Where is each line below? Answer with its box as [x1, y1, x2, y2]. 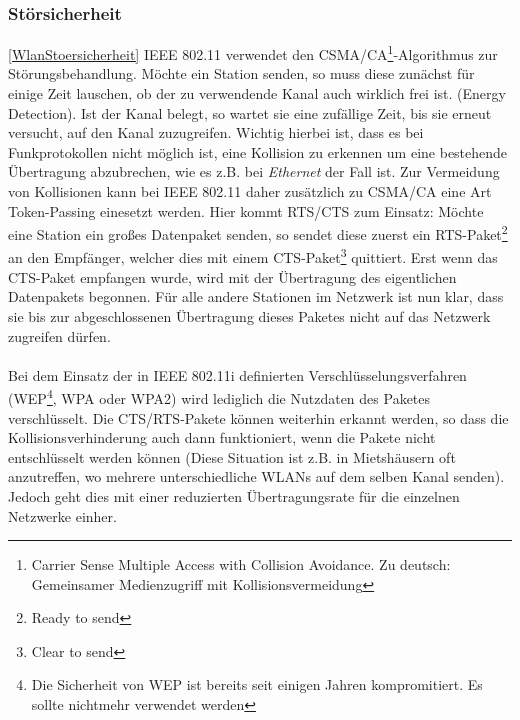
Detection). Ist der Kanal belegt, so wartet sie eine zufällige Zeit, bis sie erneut [8, 102, 492, 123]
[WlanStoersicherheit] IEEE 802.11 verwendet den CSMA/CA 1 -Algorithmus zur [8, 41, 498, 64]
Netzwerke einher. [8, 505, 117, 526]
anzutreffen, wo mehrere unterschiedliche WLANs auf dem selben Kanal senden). [8, 466, 505, 487]
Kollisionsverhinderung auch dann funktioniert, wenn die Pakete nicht [8, 427, 436, 448]
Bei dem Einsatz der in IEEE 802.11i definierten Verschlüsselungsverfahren [8, 364, 467, 385]
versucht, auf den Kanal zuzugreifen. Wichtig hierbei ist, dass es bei [8, 122, 424, 143]
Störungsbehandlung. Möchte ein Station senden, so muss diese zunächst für [8, 63, 475, 84]
